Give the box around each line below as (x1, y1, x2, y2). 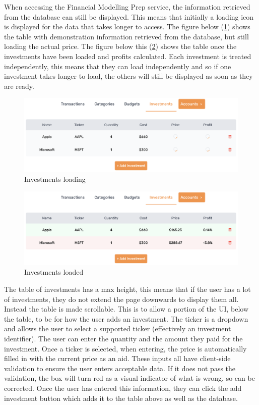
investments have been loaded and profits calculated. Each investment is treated (4, 50, 251, 61)
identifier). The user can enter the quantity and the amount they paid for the (4, 333, 243, 343)
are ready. (4, 80, 34, 91)
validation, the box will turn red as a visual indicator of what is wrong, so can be (4, 373, 255, 383)
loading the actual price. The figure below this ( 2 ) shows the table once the (4, 41, 237, 52)
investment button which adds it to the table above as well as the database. (4, 392, 238, 403)
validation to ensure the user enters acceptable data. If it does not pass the (4, 363, 236, 373)
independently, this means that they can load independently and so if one (4, 61, 231, 71)
